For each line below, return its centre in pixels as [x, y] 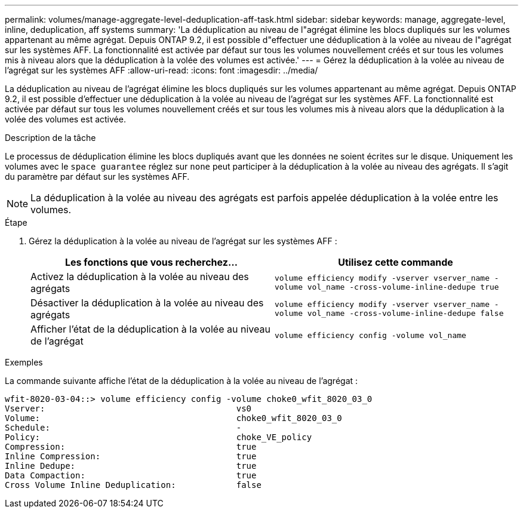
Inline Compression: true [131, 456]
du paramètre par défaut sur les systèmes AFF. [97, 176]
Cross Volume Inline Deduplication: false [133, 485]
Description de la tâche [50, 138]
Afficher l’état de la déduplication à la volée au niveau [150, 329]
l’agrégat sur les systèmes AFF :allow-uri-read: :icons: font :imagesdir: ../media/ [161, 70]
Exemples [24, 362]
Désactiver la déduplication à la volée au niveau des [147, 303]
